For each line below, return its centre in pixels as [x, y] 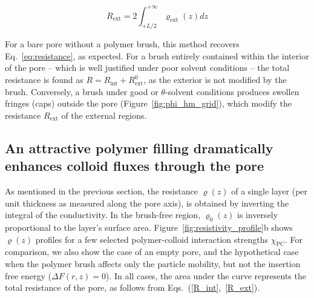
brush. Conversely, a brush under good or [82, 91]
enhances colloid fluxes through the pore [134, 166]
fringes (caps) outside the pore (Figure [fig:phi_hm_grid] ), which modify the [148, 103]
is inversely [258, 215]
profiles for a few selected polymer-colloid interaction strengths [152, 239]
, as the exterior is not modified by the [215, 80]
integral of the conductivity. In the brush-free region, [103, 215]
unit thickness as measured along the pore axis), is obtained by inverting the [147, 203]
